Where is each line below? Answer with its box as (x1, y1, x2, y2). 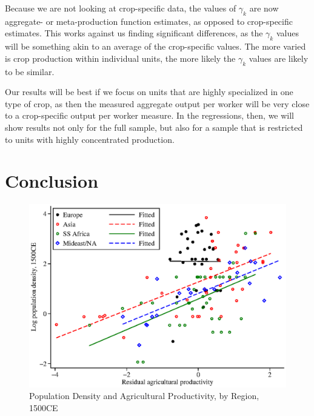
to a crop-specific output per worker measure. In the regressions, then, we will (5, 109, 295, 122)
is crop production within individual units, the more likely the (5, 51, 236, 64)
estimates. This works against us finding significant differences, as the (5, 27, 263, 39)
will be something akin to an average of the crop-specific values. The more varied (5, 40, 306, 53)
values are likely (249, 51, 309, 64)
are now (249, 2, 279, 14)
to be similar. (5, 65, 55, 78)
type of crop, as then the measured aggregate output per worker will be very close (5, 97, 310, 110)
